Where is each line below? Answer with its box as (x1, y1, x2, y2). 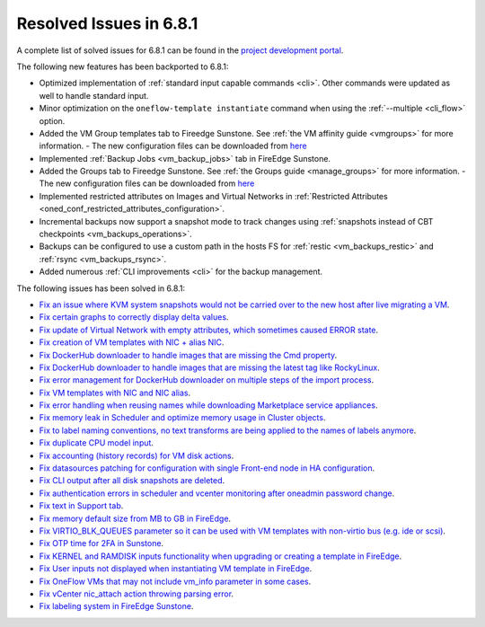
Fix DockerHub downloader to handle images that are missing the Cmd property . (39, 349, 338, 360)
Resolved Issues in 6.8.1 (16, 13, 198, 33)
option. (39, 115, 66, 126)
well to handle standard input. (39, 90, 149, 101)
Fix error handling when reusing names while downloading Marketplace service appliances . (39, 400, 378, 411)
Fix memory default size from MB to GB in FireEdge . (39, 513, 232, 524)
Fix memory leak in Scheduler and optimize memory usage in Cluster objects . (39, 412, 326, 423)
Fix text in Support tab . (39, 500, 124, 511)
